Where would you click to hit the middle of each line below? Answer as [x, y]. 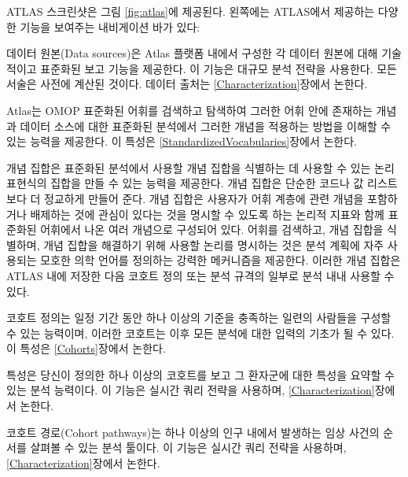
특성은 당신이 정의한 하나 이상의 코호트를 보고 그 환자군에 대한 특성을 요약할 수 [200, 374]
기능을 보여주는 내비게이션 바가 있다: [110, 26]
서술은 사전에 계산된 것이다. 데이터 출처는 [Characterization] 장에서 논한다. [187, 84]
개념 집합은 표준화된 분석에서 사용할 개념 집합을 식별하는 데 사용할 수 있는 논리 [200, 167]
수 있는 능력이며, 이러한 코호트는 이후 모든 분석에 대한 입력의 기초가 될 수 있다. [200, 333]
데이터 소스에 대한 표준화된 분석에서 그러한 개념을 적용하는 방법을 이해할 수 [206, 126]
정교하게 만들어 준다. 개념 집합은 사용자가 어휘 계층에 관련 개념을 [204, 198]
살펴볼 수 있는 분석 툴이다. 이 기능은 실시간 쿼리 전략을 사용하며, [188, 447]
